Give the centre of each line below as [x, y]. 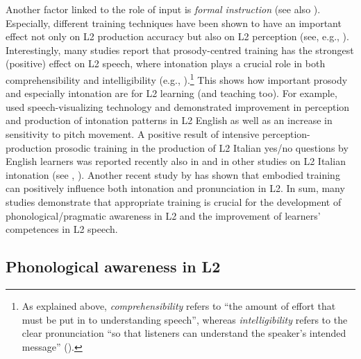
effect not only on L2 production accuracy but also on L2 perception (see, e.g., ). [177, 36]
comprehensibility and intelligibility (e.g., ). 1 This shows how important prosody [177, 78]
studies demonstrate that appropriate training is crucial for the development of [174, 201]
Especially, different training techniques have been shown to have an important [174, 23]
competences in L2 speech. [62, 229]
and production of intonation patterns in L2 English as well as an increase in [169, 120]
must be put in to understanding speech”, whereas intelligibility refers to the [185, 319]
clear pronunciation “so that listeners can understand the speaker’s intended [184, 333]
